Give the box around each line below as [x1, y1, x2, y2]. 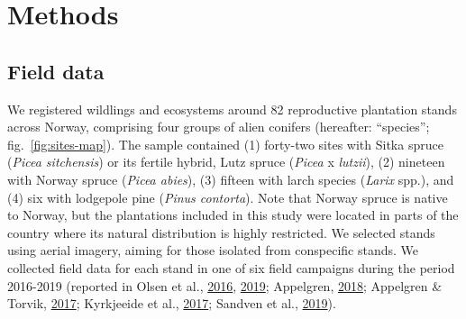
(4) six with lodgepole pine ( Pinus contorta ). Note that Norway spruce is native [7, 187, 448, 206]
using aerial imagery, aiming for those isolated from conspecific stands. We [7, 241, 419, 260]
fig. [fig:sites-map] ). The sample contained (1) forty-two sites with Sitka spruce [7, 134, 443, 153]
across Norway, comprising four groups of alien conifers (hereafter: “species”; [7, 117, 430, 136]
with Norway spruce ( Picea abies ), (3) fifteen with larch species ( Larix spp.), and [7, 169, 454, 188]
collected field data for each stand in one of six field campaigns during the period [7, 258, 455, 277]
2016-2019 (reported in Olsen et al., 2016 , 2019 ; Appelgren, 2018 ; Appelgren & [7, 276, 443, 295]
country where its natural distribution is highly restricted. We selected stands [7, 223, 435, 242]
